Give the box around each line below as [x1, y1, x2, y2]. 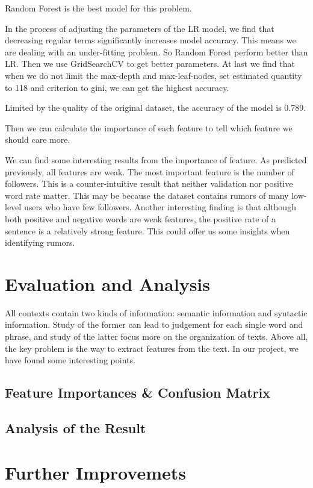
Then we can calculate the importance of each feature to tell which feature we [5, 121, 293, 134]
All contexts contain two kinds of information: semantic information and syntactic [5, 306, 308, 319]
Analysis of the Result [5, 418, 146, 437]
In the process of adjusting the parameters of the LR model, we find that [5, 22, 274, 34]
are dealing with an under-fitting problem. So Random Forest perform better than [5, 45, 308, 58]
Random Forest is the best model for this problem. [5, 2, 192, 14]
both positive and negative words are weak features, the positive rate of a [5, 212, 276, 225]
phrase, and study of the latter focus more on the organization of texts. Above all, [5, 330, 308, 342]
